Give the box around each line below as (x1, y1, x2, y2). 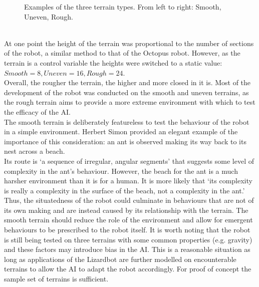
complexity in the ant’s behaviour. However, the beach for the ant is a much (4, 165, 238, 176)
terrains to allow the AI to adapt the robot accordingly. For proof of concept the (4, 263, 251, 274)
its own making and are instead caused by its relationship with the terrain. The (4, 204, 248, 215)
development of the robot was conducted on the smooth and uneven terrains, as (4, 87, 249, 97)
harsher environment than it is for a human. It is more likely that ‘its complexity (4, 175, 252, 186)
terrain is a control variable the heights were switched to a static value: (4, 57, 222, 68)
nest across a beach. (4, 146, 65, 156)
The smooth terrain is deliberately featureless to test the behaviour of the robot (4, 116, 249, 127)
